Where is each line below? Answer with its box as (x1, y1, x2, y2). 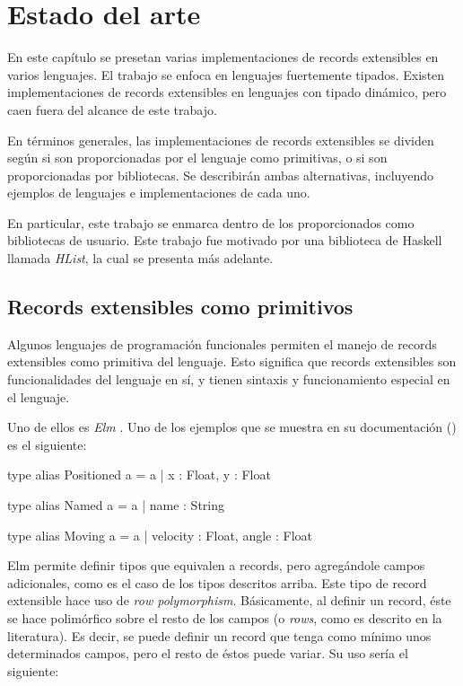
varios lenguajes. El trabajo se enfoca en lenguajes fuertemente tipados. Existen (7, 65, 445, 84)
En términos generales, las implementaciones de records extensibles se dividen (7, 130, 434, 149)
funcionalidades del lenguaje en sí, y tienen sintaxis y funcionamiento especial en (7, 370, 450, 389)
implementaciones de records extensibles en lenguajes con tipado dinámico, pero (7, 83, 447, 101)
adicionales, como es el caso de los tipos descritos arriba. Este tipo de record (7, 573, 427, 592)
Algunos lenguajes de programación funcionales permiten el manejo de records (7, 334, 437, 353)
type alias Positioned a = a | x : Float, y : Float (7, 465, 271, 484)
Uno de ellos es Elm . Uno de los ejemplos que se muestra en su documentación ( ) (7, 418, 457, 436)
